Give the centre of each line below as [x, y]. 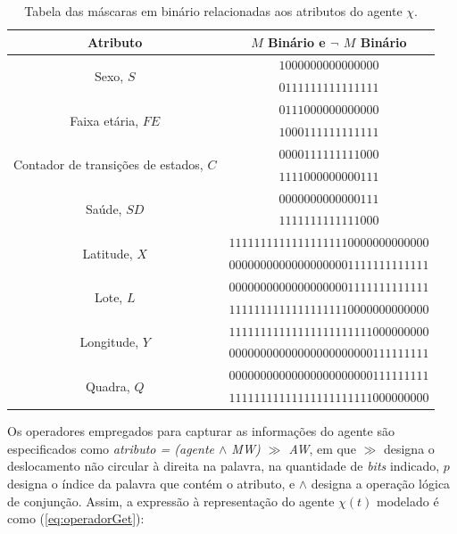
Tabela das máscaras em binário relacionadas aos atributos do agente [213, 11]
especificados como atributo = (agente [111, 448]
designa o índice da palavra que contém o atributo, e [151, 483]
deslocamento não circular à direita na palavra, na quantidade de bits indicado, [224, 466]
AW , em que [322, 448]
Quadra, [108, 386]
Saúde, [104, 208]
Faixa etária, [104, 120]
